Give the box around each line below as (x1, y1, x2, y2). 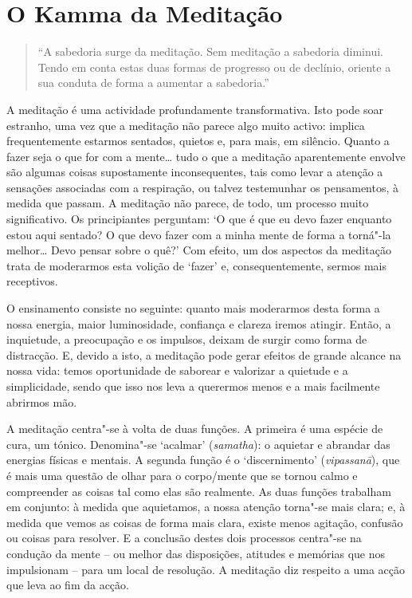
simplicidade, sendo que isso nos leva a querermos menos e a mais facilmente (6, 378, 380, 394)
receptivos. (6, 273, 58, 289)
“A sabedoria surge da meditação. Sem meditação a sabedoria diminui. (37, 43, 383, 60)
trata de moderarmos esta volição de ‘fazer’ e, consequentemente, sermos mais (6, 257, 386, 273)
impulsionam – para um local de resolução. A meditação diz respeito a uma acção (6, 561, 406, 577)
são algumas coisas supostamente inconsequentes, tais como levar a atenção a (6, 163, 383, 180)
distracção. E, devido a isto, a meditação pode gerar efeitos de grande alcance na (6, 346, 402, 363)
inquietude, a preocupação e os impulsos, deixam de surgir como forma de (6, 331, 367, 348)
